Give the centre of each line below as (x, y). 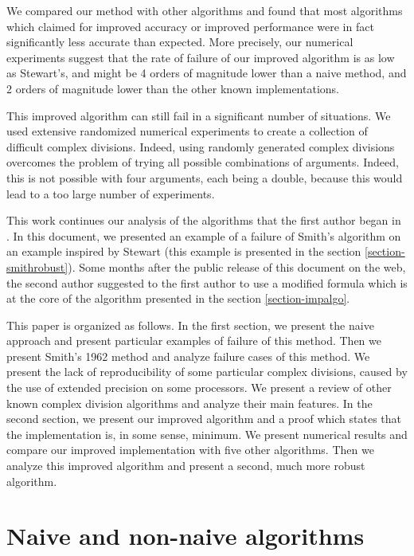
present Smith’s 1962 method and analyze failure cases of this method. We (188, 356)
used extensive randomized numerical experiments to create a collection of (187, 131)
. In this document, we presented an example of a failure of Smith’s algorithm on (204, 235)
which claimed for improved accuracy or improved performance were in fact (190, 26)
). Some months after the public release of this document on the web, (237, 266)
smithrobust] (37, 266)
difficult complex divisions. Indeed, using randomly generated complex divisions (201, 146)
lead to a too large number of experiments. (111, 193)
